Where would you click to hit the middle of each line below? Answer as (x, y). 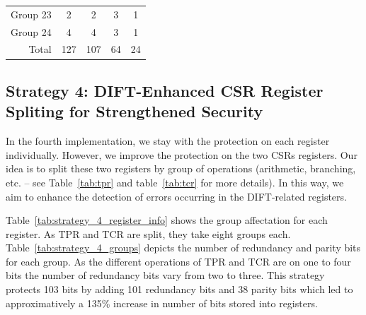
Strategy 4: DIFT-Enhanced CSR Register (165, 90)
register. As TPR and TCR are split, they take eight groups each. (148, 233)
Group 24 (31, 31)
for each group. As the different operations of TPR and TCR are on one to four (178, 261)
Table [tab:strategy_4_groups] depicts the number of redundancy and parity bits (183, 248)
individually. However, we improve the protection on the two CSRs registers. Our (182, 154)
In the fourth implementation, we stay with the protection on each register (168, 141)
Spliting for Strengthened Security (135, 111)
